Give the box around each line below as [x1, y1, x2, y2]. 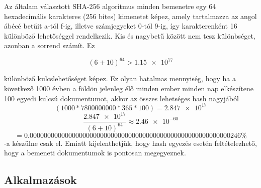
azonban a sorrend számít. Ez [4, 40, 95, 51]
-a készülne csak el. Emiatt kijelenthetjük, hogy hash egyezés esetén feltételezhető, [4, 137, 257, 148]
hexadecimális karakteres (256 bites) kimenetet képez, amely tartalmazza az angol [4, 11, 257, 21]
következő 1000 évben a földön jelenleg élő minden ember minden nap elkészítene [4, 83, 253, 94]
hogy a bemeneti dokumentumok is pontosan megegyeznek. [4, 147, 186, 158]
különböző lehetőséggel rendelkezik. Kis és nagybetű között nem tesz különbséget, [4, 30, 255, 41]
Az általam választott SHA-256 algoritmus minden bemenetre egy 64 [4, 1, 216, 11]
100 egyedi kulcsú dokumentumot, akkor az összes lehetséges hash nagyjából [4, 93, 239, 103]
